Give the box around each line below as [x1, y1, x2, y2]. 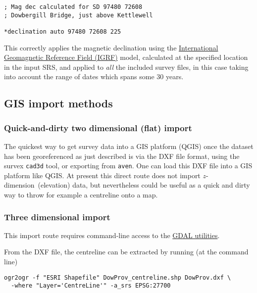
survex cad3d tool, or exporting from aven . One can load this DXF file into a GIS [4, 160, 253, 171]
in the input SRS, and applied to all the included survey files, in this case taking [4, 61, 249, 72]
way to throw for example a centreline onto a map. [4, 190, 158, 200]
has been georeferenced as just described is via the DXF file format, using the [4, 150, 240, 161]
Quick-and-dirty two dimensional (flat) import [4, 121, 192, 134]
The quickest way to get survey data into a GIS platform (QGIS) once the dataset [4, 141, 254, 151]
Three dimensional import [4, 210, 110, 223]
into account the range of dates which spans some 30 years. [4, 71, 184, 82]
